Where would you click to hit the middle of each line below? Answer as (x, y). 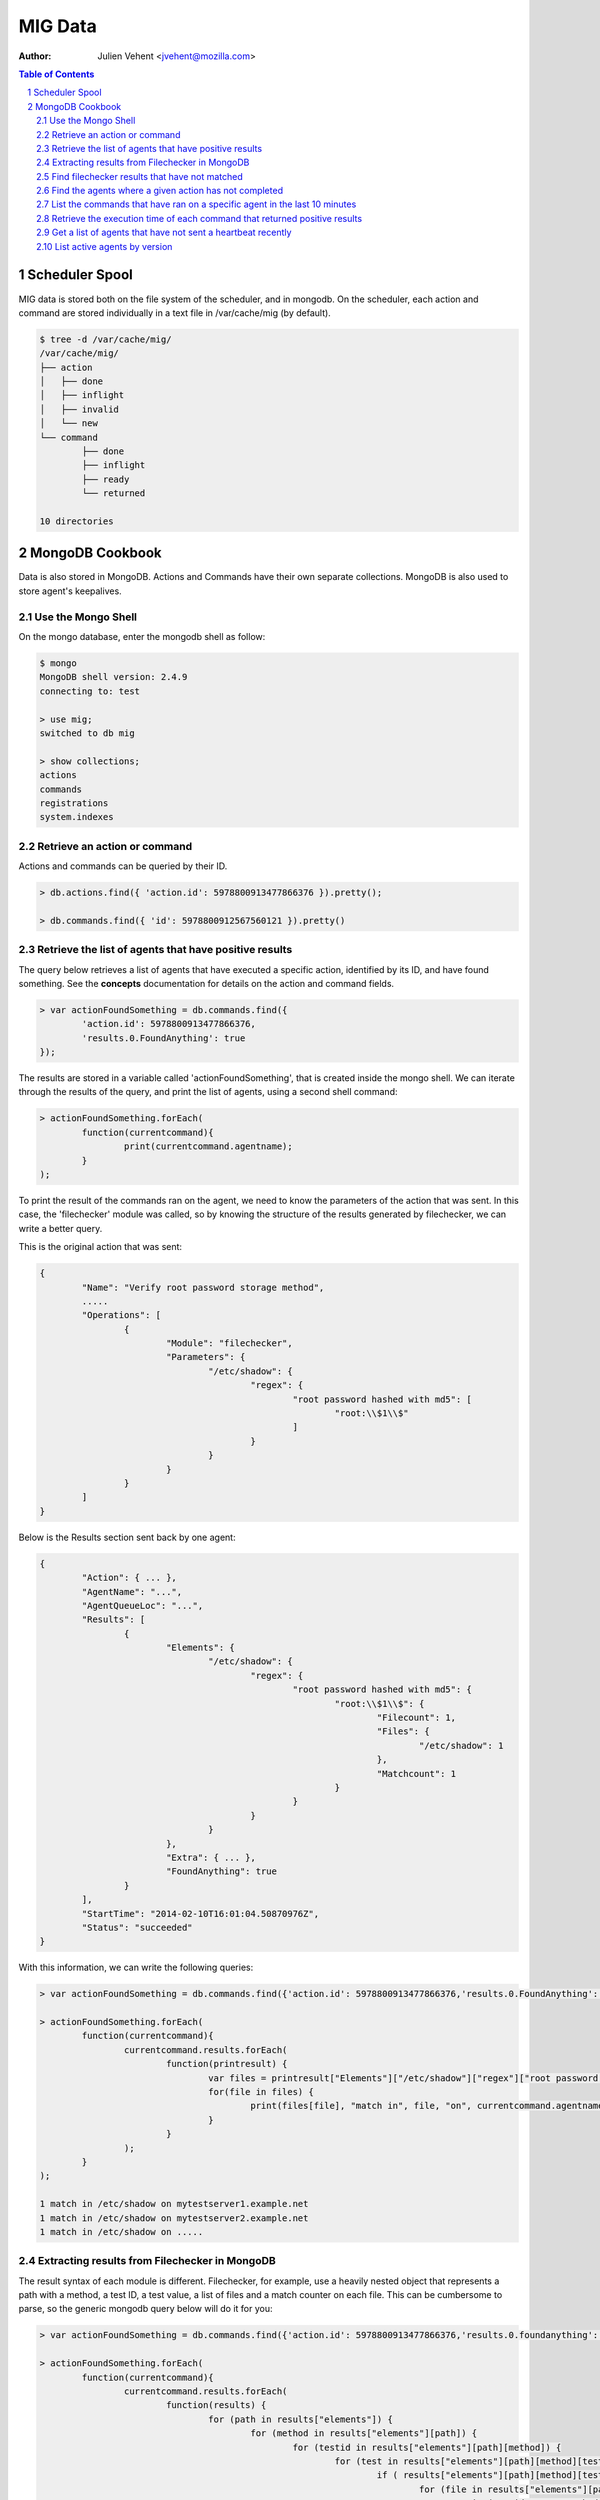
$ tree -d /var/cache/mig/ (105, 339)
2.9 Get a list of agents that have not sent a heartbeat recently (164, 232)
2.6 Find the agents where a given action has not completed (160, 191)
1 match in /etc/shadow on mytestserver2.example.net (174, 2218)
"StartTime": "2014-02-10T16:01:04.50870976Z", (200, 1913)
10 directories (76, 521)
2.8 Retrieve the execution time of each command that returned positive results (199, 218)
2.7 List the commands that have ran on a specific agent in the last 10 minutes (196, 204)
